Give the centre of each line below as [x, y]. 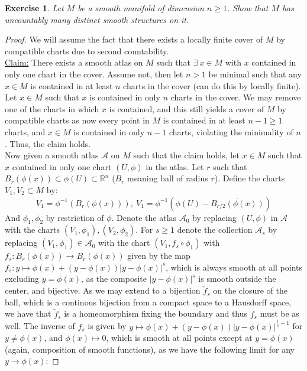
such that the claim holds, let [186, 155]
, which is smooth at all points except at [179, 338]
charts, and [25, 131]
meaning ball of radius [168, 178]
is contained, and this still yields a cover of [187, 108]
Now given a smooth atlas [52, 155]
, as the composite [114, 279]
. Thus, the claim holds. [48, 143]
